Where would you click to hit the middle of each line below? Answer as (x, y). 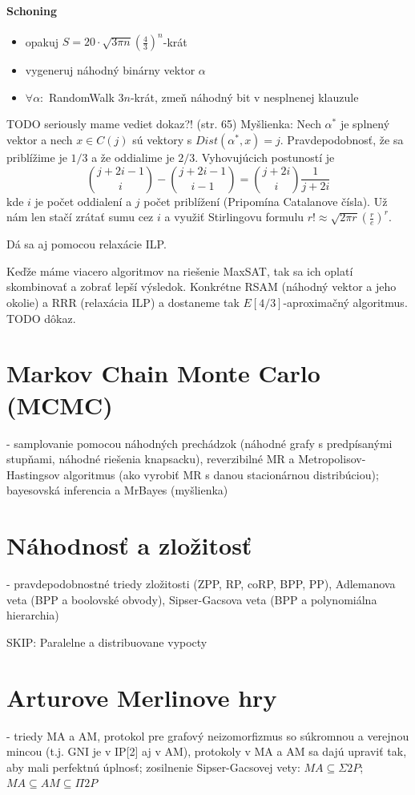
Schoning (32, 10)
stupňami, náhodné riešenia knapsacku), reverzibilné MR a (151, 459)
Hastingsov (33, 474)
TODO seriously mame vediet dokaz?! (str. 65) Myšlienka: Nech (164, 124)
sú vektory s (162, 140)
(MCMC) (60, 404)
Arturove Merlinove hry (142, 697)
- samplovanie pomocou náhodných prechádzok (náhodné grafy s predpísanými (199, 443)
